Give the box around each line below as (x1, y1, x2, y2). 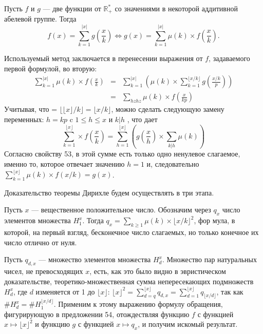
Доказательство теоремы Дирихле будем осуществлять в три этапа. (4, 187, 214, 198)
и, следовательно (146, 158, 199, 169)
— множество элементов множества (39, 254, 151, 265)
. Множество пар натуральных (162, 254, 257, 265)
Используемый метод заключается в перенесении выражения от (4, 53, 203, 64)
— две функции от (43, 3, 101, 13)
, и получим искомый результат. (138, 319, 238, 329)
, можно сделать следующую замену (111, 104, 224, 114)
